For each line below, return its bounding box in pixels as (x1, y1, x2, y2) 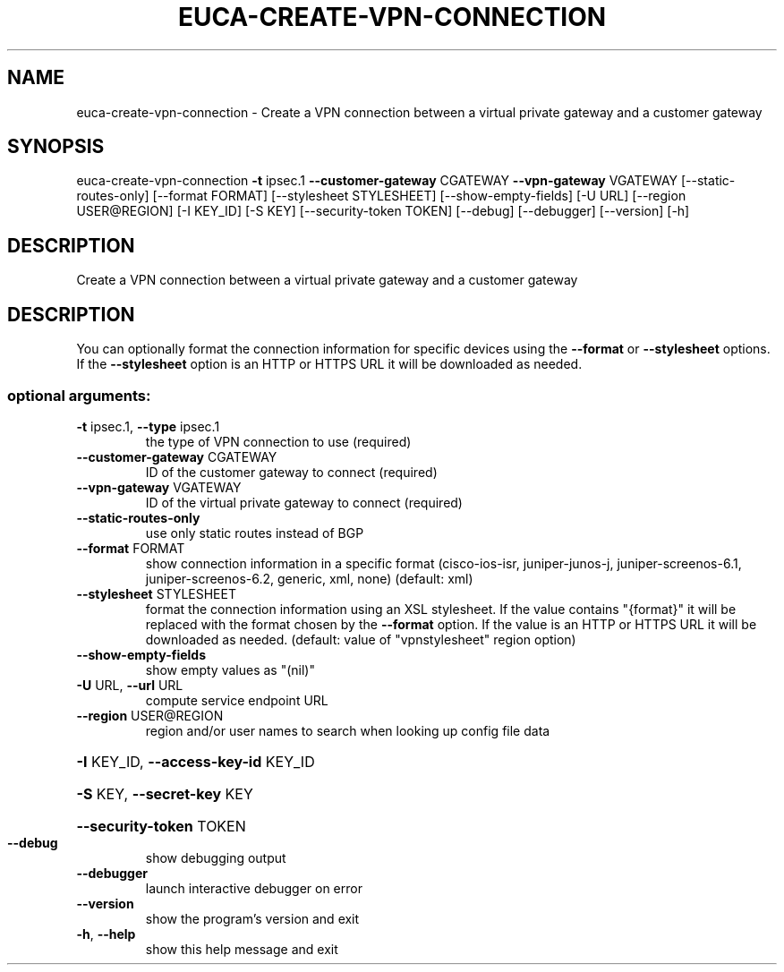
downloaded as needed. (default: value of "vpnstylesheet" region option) (145, 631, 576, 647)
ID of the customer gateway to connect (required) (145, 464, 438, 480)
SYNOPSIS (7, 135, 105, 158)
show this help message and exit (145, 941, 338, 957)
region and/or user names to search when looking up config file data (145, 722, 550, 738)
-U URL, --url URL (76, 677, 183, 693)
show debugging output (145, 849, 286, 865)
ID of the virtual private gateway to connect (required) (145, 494, 463, 510)
